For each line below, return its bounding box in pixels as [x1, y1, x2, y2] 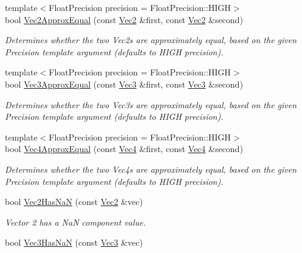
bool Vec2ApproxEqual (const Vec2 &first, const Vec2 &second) [5, 13, 243, 26]
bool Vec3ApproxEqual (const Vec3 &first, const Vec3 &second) [5, 77, 243, 90]
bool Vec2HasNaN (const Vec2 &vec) [5, 195, 143, 208]
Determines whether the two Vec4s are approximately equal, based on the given [5, 162, 297, 175]
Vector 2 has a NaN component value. [5, 215, 146, 228]
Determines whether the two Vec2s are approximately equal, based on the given [5, 33, 297, 46]
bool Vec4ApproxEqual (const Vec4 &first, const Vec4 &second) [5, 142, 243, 155]
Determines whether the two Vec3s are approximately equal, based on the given [5, 98, 297, 111]
